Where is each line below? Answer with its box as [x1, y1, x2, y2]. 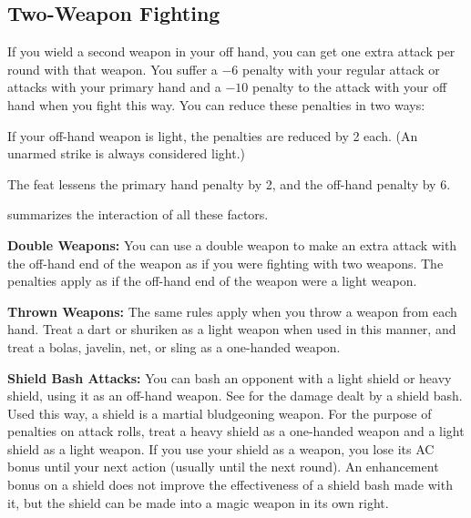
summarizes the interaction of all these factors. [7, 205, 269, 224]
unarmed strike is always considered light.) [7, 144, 245, 163]
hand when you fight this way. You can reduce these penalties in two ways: [7, 95, 425, 114]
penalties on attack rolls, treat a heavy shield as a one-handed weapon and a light [7, 422, 465, 441]
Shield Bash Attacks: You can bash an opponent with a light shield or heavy [7, 368, 452, 387]
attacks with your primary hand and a [7, 77, 221, 96]
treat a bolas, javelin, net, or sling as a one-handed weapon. [7, 337, 341, 356]
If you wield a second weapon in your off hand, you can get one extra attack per [7, 42, 456, 61]
